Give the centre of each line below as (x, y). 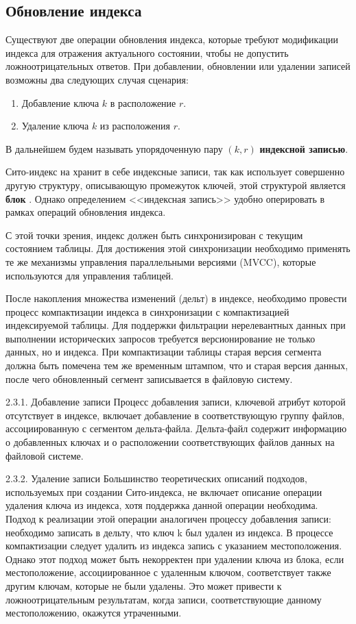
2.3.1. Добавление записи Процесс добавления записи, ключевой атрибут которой (176, 402)
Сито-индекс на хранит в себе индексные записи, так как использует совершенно (175, 172)
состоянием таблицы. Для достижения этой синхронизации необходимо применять (178, 248)
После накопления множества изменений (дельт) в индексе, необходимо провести (176, 298)
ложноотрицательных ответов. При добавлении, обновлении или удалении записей (178, 66)
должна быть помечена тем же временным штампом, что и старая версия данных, (177, 365)
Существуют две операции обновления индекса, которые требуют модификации (172, 39)
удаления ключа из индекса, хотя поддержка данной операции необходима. (162, 505)
